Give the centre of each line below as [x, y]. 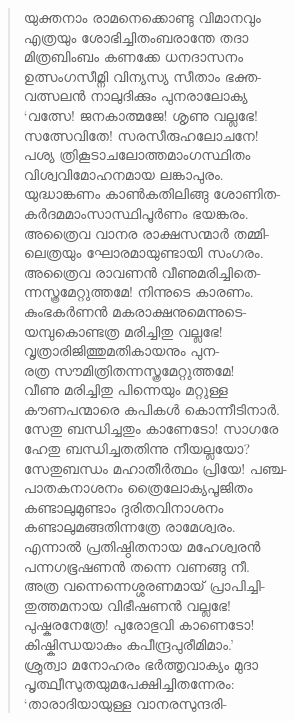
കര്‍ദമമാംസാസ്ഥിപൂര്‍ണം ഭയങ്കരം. [136, 212]
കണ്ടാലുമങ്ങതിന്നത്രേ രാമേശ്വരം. [129, 526]
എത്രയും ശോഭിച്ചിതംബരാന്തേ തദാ [136, 36]
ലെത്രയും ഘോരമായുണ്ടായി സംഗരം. [143, 252]
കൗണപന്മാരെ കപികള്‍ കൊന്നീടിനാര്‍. [151, 408]
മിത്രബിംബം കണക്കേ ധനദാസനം [133, 56]
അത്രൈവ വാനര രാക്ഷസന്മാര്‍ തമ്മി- [146, 232]
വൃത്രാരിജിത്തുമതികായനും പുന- [121, 350]
